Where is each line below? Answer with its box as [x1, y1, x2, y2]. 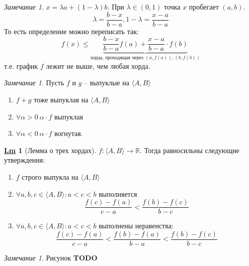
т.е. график [4, 60, 38, 71]
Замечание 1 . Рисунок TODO [4, 252, 98, 262]
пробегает [189, 2, 219, 12]
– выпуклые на [84, 77, 129, 88]
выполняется [99, 188, 137, 199]
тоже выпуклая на [34, 94, 89, 104]
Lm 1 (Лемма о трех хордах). [4, 145, 97, 155]
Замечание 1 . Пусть [4, 77, 64, 88]
